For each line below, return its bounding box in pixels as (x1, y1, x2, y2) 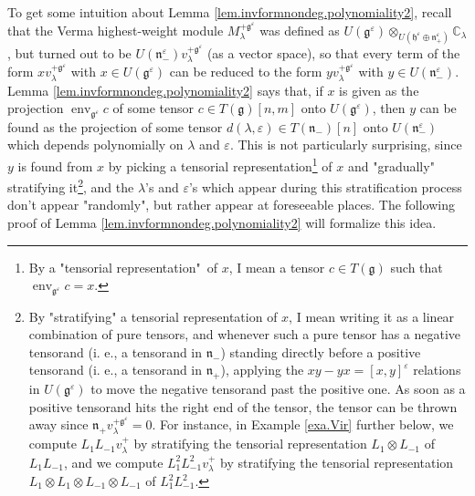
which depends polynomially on (7, 135, 184, 154)
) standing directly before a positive (220, 342, 421, 361)
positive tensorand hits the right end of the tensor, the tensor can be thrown (28, 397, 458, 416)
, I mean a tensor (228, 257, 325, 276)
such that (390, 257, 443, 276)
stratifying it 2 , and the (7, 175, 134, 196)
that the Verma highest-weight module (7, 20, 224, 39)
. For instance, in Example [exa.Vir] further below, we (152, 415, 454, 434)
